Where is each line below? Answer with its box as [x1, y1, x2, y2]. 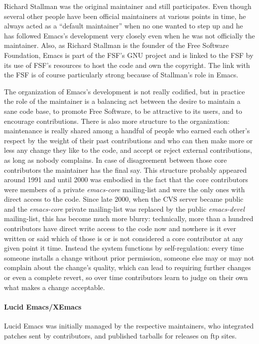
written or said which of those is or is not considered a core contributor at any [4, 233, 244, 243]
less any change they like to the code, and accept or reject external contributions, [4, 145, 253, 155]
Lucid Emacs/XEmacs [4, 301, 82, 312]
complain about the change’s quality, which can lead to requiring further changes [4, 262, 251, 273]
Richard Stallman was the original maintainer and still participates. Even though [4, 1, 252, 11]
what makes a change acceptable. [4, 282, 105, 292]
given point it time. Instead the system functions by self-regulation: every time [4, 243, 244, 253]
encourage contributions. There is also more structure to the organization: [4, 115, 230, 126]
